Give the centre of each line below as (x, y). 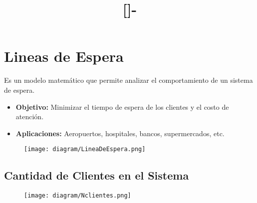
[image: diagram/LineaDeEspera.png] (85, 149)
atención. (30, 116)
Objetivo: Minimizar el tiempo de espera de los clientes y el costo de (122, 106)
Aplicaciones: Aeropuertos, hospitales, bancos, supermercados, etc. (120, 133)
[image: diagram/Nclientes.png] (78, 196)
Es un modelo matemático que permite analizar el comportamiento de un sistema (128, 80)
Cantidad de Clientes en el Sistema (97, 175)
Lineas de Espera (64, 56)
